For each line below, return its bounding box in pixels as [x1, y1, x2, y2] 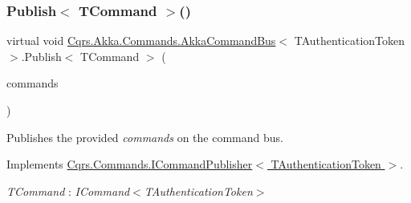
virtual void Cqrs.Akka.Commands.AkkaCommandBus [6, 32, 276, 49]
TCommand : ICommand [6, 182, 130, 199]
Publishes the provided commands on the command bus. [6, 128, 283, 145]
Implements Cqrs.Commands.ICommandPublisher [6, 156, 253, 173]
